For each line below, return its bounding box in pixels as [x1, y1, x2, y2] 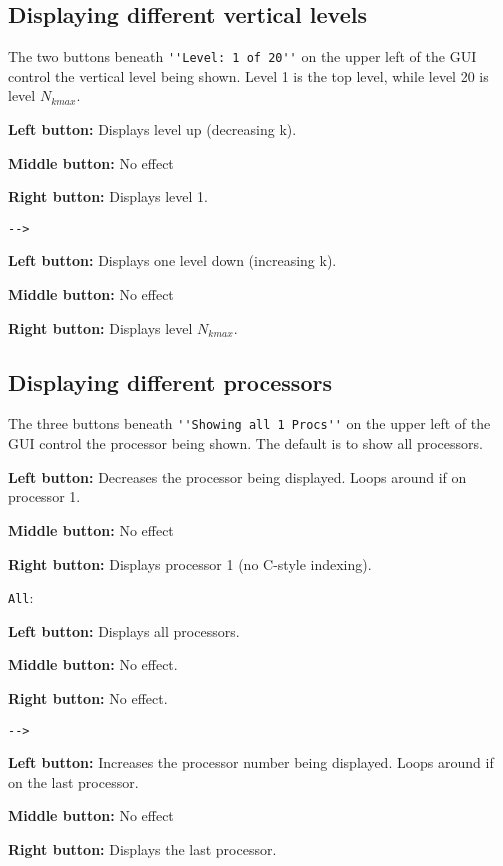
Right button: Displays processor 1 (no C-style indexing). [8, 553, 372, 574]
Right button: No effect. [8, 687, 168, 708]
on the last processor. [8, 771, 139, 792]
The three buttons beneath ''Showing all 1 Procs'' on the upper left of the [8, 413, 491, 434]
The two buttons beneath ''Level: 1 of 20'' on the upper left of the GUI [8, 46, 477, 67]
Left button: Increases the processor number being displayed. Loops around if [8, 752, 494, 773]
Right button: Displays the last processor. [8, 838, 277, 859]
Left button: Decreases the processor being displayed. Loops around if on [8, 466, 467, 487]
